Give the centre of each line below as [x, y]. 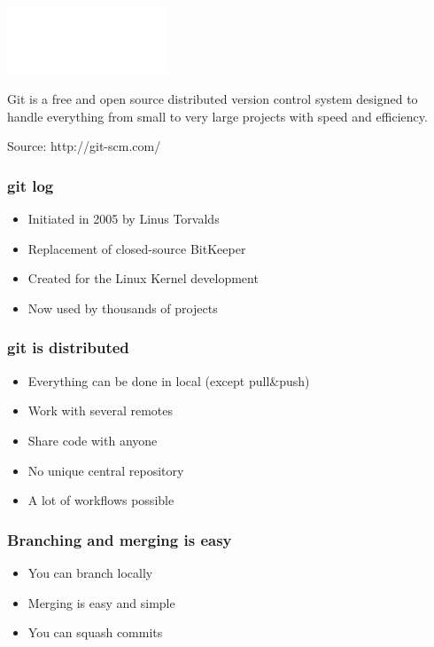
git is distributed [68, 347]
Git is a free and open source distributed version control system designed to [213, 99]
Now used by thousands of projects [123, 308]
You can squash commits [95, 632]
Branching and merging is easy [120, 539]
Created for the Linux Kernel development [143, 278]
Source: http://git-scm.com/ [84, 146]
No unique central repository [106, 470]
